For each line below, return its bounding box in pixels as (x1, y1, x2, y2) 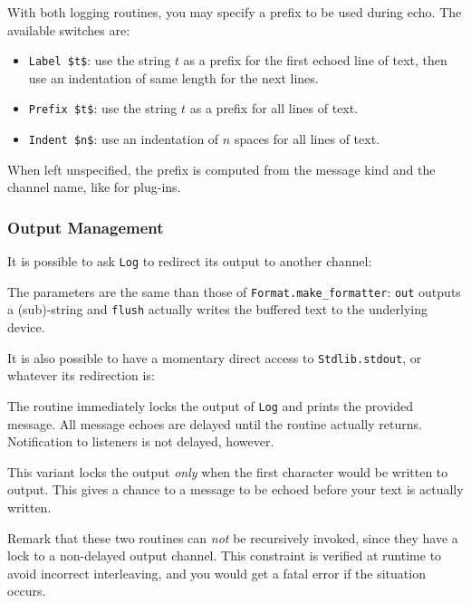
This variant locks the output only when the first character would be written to (7, 462, 448, 481)
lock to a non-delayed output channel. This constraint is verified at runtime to (7, 546, 442, 565)
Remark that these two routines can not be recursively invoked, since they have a (7, 528, 458, 547)
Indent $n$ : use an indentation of (28, 129, 219, 148)
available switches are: (7, 20, 130, 39)
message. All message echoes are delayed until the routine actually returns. (7, 414, 422, 433)
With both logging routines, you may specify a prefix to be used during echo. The (7, 3, 462, 21)
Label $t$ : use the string (28, 51, 171, 70)
